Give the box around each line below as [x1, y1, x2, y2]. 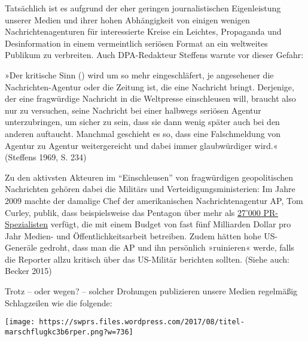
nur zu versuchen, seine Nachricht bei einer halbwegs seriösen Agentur [5, 103, 261, 116]
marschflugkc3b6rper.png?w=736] [5, 327, 133, 336]
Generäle [5, 241, 37, 254]
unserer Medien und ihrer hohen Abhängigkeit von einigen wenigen [5, 13, 250, 26]
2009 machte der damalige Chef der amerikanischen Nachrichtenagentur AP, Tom [5, 194, 303, 206]
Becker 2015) [5, 264, 52, 277]
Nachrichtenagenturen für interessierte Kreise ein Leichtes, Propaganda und [5, 25, 282, 38]
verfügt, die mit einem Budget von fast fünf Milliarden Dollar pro [50, 218, 291, 230]
